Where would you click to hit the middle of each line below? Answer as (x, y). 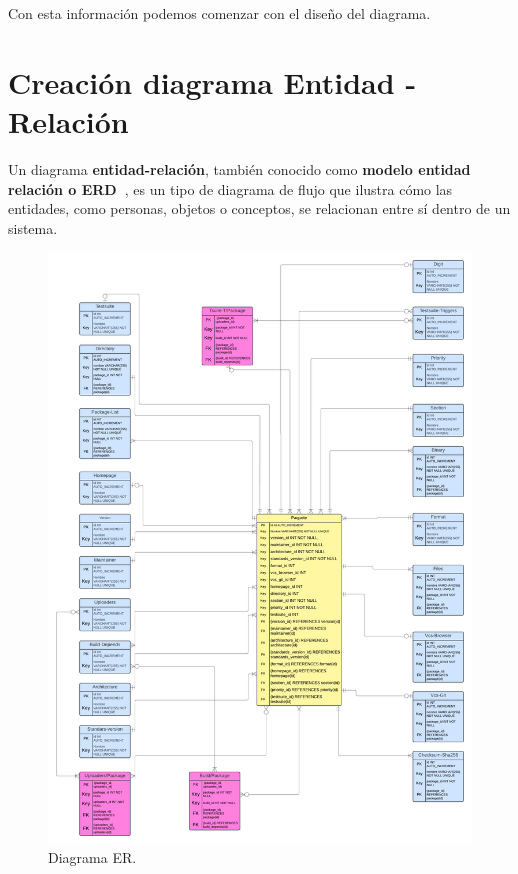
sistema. (33, 227)
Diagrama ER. (92, 857)
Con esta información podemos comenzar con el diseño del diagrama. (219, 13)
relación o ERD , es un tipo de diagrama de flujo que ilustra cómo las (230, 188)
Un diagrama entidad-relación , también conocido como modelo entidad (239, 168)
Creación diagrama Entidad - (212, 81)
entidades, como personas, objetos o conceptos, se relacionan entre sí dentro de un (259, 208)
